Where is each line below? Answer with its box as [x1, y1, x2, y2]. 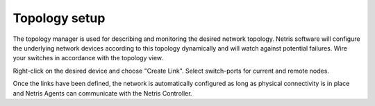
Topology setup [12, 10, 106, 26]
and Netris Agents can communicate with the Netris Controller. [12, 89, 192, 97]
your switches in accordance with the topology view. [12, 54, 163, 62]
